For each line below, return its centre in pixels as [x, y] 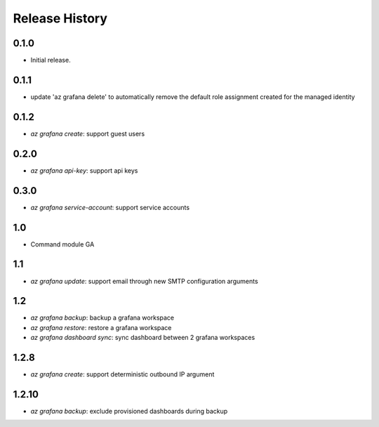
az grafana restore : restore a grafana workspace [101, 327]
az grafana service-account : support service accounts [110, 207]
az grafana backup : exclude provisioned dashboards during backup [129, 411]
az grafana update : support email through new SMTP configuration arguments [145, 281]
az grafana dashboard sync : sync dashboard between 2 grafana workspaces [143, 338]
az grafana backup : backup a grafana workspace [102, 318]
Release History [60, 18]
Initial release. [51, 60]
